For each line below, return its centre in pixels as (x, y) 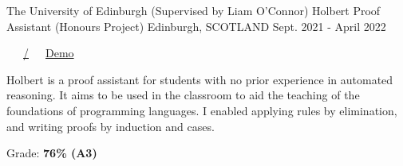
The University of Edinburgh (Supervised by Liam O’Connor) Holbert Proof (194, 10)
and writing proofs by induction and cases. (111, 126)
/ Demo (49, 53)
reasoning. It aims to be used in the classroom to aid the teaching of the (183, 95)
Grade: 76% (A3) (52, 153)
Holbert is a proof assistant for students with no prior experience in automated (200, 79)
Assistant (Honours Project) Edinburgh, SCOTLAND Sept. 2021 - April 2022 (196, 26)
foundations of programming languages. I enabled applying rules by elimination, (202, 110)
